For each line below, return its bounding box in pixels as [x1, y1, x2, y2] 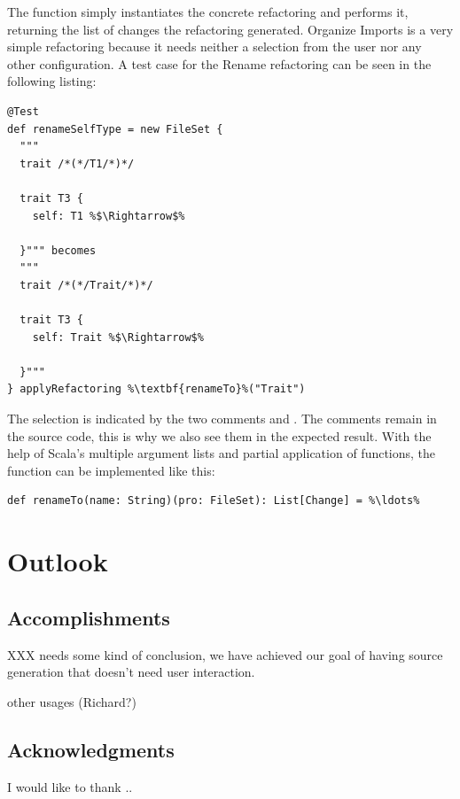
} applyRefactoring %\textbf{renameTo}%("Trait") [7, 383, 306, 396]
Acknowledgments [7, 735, 175, 763]
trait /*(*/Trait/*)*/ [19, 278, 153, 291]
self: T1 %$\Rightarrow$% [32, 209, 185, 222]
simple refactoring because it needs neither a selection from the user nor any [7, 37, 422, 56]
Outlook [7, 543, 108, 579]
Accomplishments [7, 603, 170, 631]
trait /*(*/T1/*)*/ [19, 157, 135, 170]
